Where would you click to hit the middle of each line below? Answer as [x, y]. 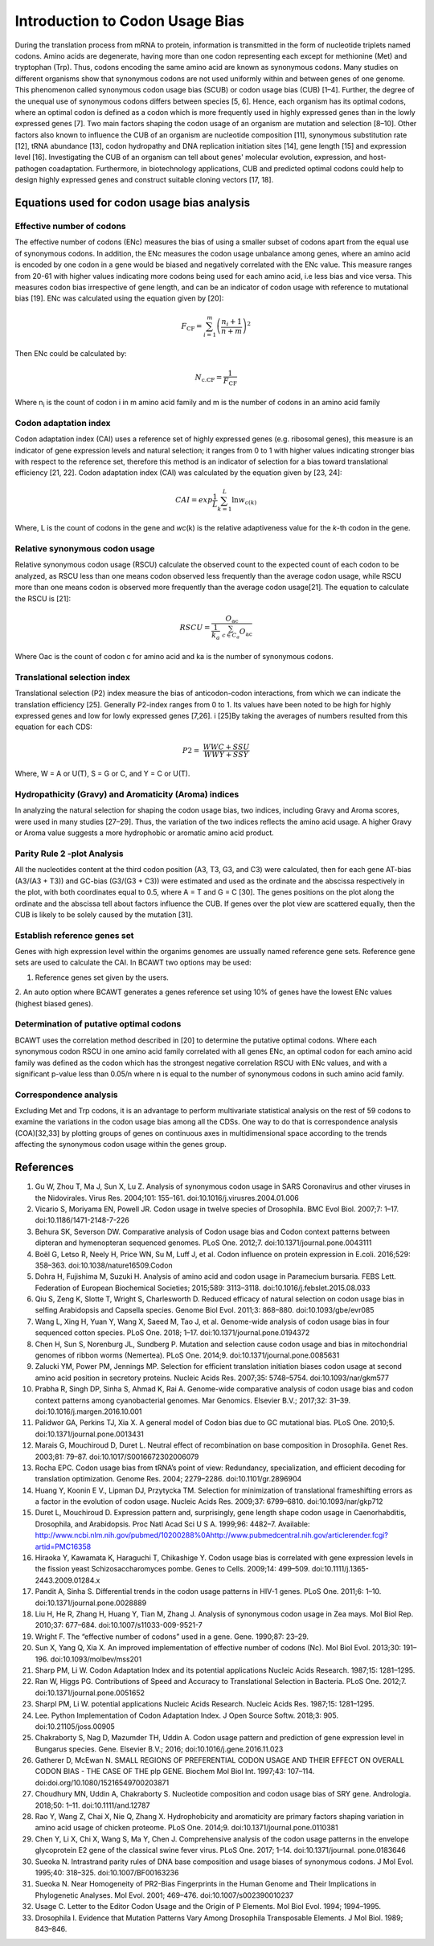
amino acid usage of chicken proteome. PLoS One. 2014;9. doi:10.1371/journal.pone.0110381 [186, 1828]
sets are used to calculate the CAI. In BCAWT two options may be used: [133, 963]
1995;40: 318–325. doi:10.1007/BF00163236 [107, 1872]
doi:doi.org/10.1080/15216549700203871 [102, 1782]
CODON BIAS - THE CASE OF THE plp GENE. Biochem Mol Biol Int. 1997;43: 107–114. [175, 1772]
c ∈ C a [231, 636]
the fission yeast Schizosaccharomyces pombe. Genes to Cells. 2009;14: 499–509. [172, 1569]
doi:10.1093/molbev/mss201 [96, 1659]
